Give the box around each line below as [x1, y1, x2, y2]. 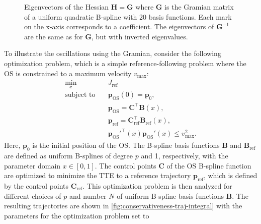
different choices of [4, 190, 61, 201]
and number [69, 190, 107, 201]
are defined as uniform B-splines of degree [4, 150, 133, 161]
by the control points [4, 181, 69, 191]
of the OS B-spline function [166, 160, 251, 171]
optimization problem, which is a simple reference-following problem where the [4, 58, 246, 68]
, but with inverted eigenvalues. [91, 31, 188, 41]
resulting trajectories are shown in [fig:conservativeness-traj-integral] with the [4, 200, 242, 211]
